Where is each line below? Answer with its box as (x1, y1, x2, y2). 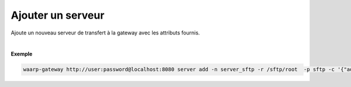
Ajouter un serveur (11, 9, 105, 22)
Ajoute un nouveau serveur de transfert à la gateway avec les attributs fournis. (11, 29, 200, 36)
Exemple (11, 50, 33, 58)
